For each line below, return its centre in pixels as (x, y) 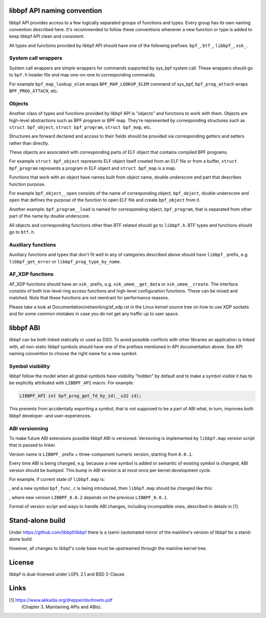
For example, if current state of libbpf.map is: (57, 479)
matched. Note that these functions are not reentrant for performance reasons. (89, 298)
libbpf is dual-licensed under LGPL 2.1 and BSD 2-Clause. (67, 574)
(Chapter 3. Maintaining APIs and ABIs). (62, 607)
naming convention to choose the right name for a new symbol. (73, 353)
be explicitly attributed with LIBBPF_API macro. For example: (72, 383)
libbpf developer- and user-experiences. (50, 416)
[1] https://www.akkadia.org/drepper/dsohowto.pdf (61, 600)
